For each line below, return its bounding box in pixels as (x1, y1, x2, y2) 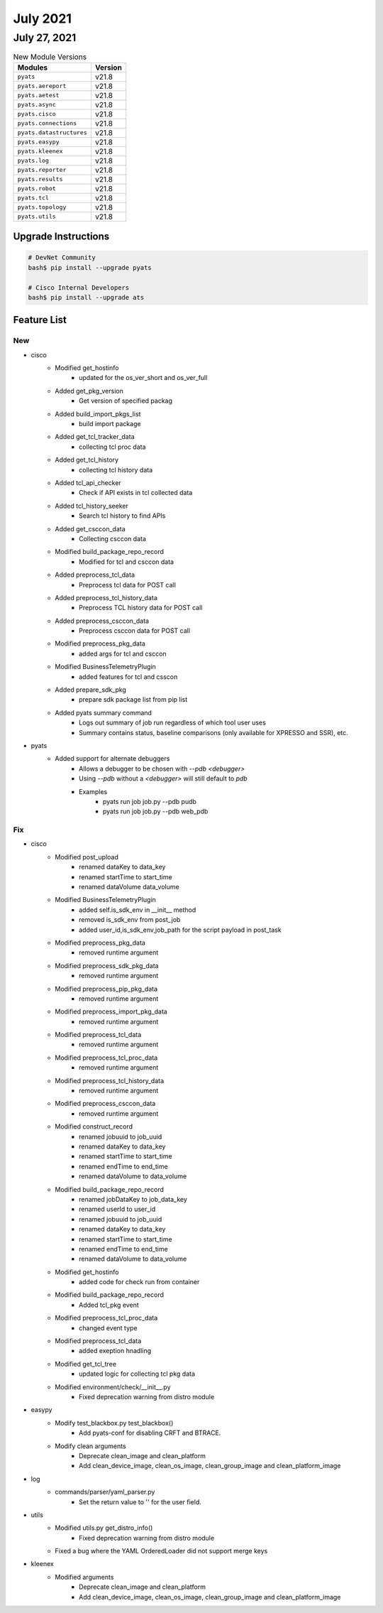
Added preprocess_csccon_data (55, 617, 149, 625)
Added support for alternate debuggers (55, 754, 170, 763)
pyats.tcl (17, 194, 50, 202)
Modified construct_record (55, 1122, 133, 1131)
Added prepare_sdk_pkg (55, 685, 127, 694)
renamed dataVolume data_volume (79, 883, 180, 891)
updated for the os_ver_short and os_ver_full (79, 374, 208, 382)
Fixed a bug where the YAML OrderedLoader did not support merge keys (55, 1547, 268, 1555)
